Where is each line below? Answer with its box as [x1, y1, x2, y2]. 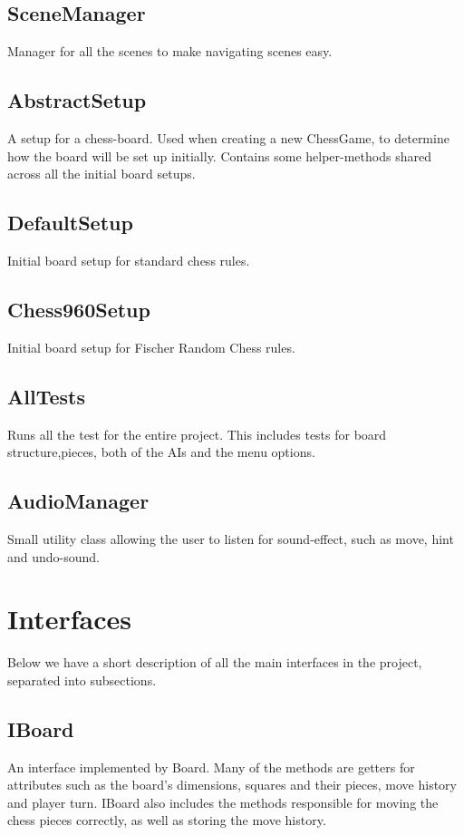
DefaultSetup [7, 209, 133, 237]
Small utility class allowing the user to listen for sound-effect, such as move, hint [7, 529, 454, 548]
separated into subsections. [7, 670, 157, 689]
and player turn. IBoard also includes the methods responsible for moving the [7, 792, 439, 811]
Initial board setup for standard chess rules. [7, 250, 250, 269]
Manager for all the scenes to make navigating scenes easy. [7, 42, 333, 61]
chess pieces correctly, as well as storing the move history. [7, 811, 326, 830]
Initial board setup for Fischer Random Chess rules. [7, 337, 295, 356]
